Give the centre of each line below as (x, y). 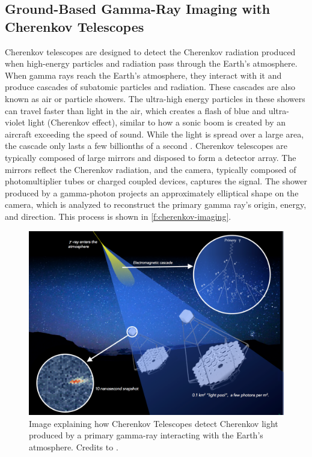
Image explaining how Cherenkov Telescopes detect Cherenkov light (154, 423)
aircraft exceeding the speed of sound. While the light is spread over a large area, (154, 134)
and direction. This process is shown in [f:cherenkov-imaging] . (118, 216)
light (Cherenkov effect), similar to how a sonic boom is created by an (157, 122)
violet (15, 122)
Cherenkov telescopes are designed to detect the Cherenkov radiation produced (150, 51)
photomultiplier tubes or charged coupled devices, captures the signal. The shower (156, 181)
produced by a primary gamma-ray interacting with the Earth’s (146, 435)
